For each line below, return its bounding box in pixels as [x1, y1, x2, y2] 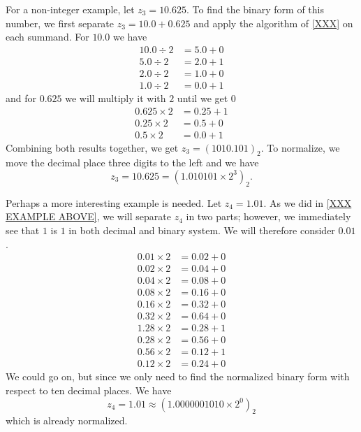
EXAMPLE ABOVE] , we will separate [6, 209, 171, 224]
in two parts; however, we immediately [186, 209, 351, 224]
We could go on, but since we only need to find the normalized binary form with [6, 369, 350, 384]
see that [6, 222, 40, 237]
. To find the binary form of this [186, 2, 324, 16]
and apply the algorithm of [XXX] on [193, 15, 353, 30]
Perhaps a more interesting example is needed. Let [6, 195, 222, 210]
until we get [177, 90, 228, 105]
